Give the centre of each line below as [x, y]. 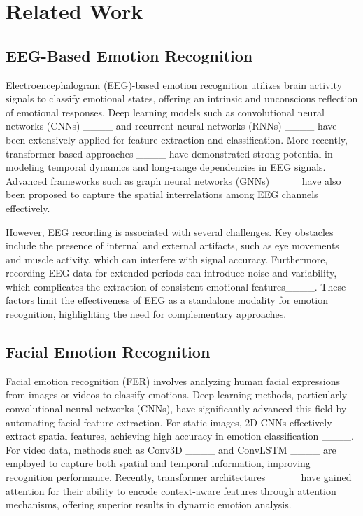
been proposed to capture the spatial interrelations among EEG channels [162, 194]
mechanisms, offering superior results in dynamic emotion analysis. [149, 504]
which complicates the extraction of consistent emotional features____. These [176, 286]
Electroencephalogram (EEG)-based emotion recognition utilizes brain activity [174, 84]
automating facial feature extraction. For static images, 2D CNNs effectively [169, 422]
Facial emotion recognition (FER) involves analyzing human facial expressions [173, 381]
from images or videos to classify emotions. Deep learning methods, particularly [177, 395]
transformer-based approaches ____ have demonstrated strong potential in [169, 153]
